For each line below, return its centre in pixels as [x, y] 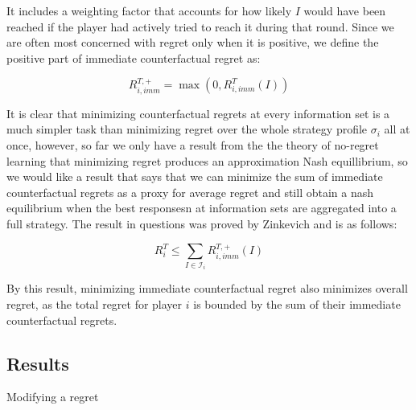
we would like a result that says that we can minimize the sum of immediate [195, 176]
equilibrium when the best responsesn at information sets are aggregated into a [202, 208]
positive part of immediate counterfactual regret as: [134, 57]
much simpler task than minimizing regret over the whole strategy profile [187, 129]
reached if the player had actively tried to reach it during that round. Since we [200, 26]
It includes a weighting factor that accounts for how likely [149, 10]
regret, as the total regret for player [95, 303]
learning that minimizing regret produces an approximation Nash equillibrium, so [207, 160]
